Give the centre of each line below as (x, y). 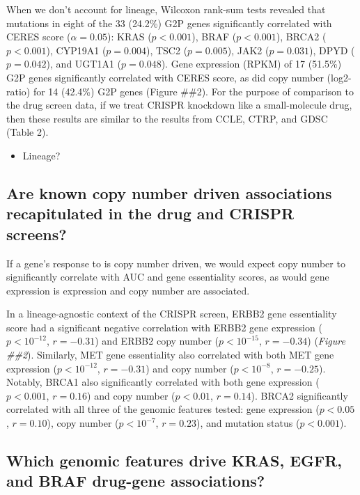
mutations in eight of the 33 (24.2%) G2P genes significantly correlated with (169, 23)
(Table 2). (28, 132)
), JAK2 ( (248, 50)
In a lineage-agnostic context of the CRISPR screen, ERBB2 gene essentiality (172, 314)
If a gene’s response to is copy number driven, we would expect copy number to (176, 263)
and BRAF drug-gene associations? (136, 481)
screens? (37, 234)
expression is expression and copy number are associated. (128, 290)
